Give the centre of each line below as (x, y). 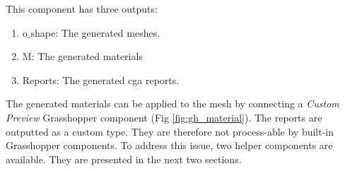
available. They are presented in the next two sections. (124, 159)
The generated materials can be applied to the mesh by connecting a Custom (172, 104)
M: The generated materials (82, 56)
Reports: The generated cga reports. (101, 79)
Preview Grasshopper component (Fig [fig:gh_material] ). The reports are (164, 117)
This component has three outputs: (82, 8)
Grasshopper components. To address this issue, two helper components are (169, 145)
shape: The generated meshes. (95, 32)
